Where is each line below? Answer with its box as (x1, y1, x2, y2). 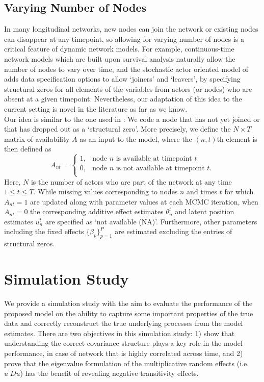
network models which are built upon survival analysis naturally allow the (4, 53, 235, 64)
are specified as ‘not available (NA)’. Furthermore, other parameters (45, 216, 257, 226)
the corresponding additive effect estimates (30, 206, 164, 217)
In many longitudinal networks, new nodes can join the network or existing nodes (4, 23, 258, 34)
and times (187, 186, 218, 197)
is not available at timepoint (116, 165, 205, 172)
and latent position (175, 206, 234, 217)
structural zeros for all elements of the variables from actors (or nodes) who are (4, 83, 252, 94)
